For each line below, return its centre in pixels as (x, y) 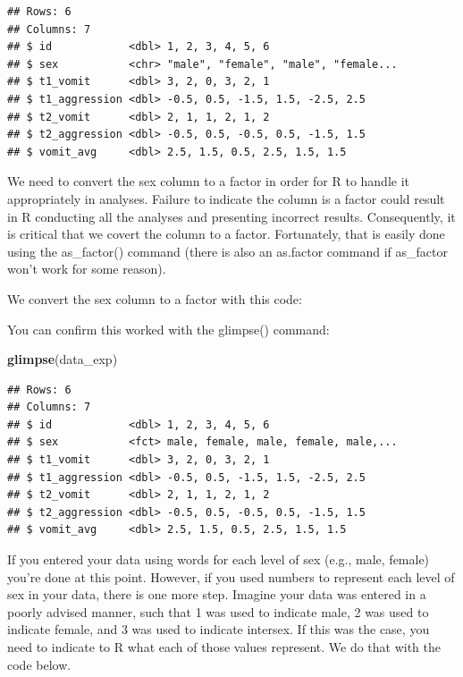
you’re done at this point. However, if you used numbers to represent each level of (231, 576)
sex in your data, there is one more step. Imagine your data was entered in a (217, 594)
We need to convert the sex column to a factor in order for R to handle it (209, 181)
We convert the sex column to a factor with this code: (155, 298)
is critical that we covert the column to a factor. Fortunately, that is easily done (226, 234)
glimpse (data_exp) (63, 359)
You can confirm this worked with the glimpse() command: (168, 329)
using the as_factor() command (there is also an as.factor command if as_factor (227, 251)
